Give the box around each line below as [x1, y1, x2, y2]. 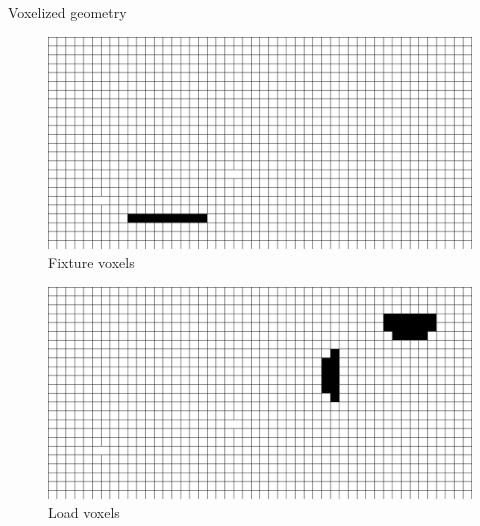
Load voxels [48, 502, 120, 523]
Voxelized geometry [8, 2, 127, 22]
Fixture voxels [48, 252, 135, 273]
